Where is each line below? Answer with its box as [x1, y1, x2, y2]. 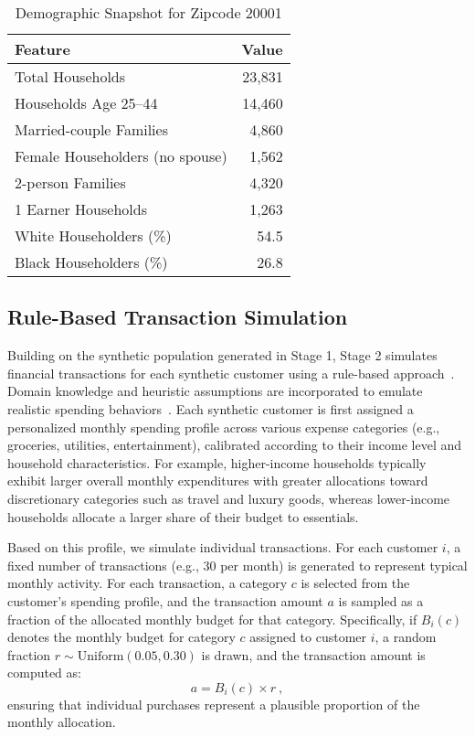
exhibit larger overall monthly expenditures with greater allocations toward [7, 471, 428, 490]
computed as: [7, 663, 81, 682]
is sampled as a [338, 591, 424, 610]
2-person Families [15, 172, 126, 193]
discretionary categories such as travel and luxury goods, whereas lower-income [7, 488, 450, 507]
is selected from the [301, 573, 410, 593]
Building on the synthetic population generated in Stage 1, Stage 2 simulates [7, 346, 438, 365]
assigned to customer [249, 627, 367, 646]
